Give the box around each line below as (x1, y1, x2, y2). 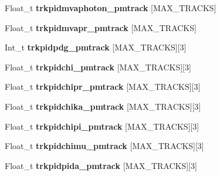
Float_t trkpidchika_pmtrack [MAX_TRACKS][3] (5, 100, 201, 112)
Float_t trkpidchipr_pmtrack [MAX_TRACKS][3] (5, 80, 201, 93)
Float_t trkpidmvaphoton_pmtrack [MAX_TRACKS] (5, 2, 216, 13)
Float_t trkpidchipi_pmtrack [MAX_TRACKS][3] (5, 120, 199, 132)
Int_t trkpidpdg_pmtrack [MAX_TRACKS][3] (5, 41, 187, 53)
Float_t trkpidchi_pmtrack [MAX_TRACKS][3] (5, 60, 191, 73)
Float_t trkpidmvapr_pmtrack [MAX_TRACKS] (5, 21, 197, 33)
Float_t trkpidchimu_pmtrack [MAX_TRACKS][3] (5, 140, 204, 152)
